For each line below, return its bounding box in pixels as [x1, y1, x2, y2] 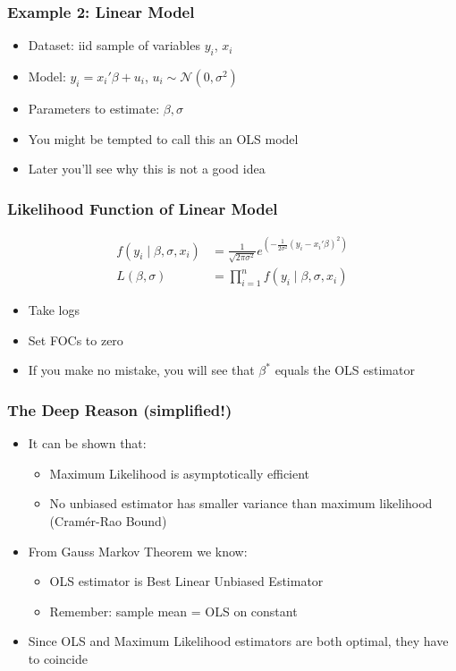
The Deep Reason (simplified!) [7, 398, 232, 420]
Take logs [28, 301, 80, 319]
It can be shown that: [28, 434, 147, 453]
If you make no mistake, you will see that [28, 361, 255, 379]
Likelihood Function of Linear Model [7, 197, 278, 219]
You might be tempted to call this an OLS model [28, 129, 299, 148]
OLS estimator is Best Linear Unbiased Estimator [49, 572, 324, 590]
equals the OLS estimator [274, 361, 415, 379]
